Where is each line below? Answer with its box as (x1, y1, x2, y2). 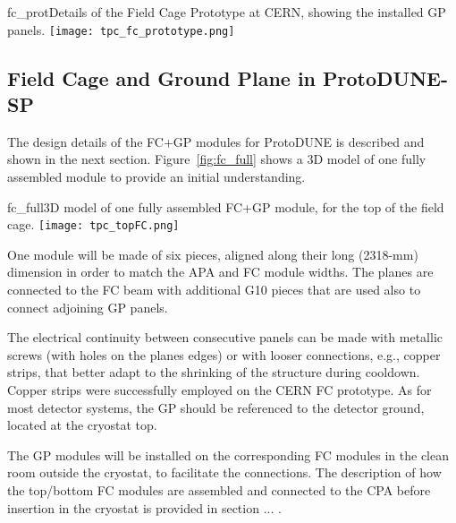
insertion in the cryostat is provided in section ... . (7, 498, 282, 517)
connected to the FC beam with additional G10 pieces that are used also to (7, 280, 421, 299)
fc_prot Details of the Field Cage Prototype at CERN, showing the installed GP (7, 3, 446, 21)
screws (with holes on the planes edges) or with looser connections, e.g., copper (7, 345, 441, 364)
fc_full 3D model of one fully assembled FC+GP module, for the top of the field (7, 197, 444, 216)
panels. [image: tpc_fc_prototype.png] (7, 20, 235, 39)
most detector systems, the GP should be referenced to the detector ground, (7, 398, 425, 416)
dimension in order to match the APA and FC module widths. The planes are (7, 262, 434, 281)
